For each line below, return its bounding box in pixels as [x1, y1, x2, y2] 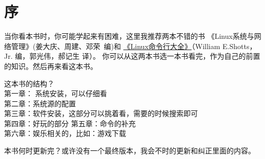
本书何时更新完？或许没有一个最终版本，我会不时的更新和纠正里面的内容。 [4, 145, 255, 156]
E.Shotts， [222, 40, 257, 51]
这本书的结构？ [4, 78, 54, 88]
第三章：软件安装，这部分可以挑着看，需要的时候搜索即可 [4, 108, 198, 119]
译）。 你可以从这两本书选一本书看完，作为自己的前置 [81, 51, 260, 61]
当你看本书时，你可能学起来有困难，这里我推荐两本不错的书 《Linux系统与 [4, 31, 254, 41]
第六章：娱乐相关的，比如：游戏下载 [4, 128, 126, 139]
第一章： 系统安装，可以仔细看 [4, 88, 107, 99]
